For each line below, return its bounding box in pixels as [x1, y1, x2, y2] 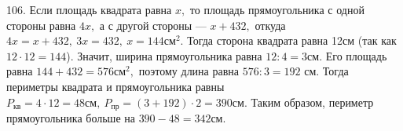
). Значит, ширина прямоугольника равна [66, 47, 262, 64]
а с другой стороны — [99, 16, 207, 33]
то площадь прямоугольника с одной [189, 2, 365, 17]
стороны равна [6, 16, 76, 33]
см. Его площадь [307, 47, 387, 64]
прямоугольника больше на [6, 110, 135, 126]
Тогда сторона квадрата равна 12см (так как [187, 32, 397, 49]
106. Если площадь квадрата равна [6, 2, 172, 17]
